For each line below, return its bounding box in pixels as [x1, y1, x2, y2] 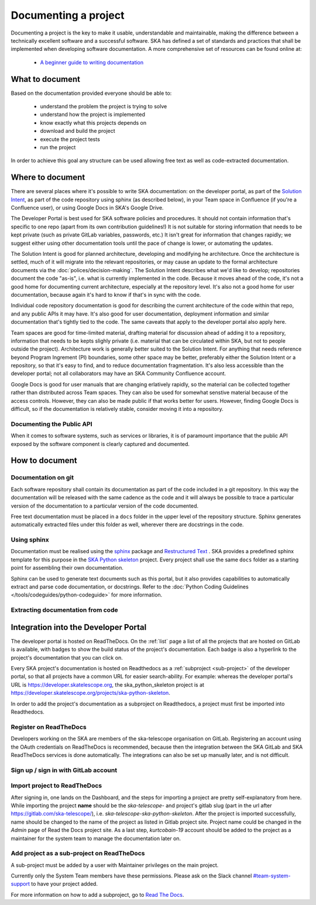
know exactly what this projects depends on [40, 119, 147, 126]
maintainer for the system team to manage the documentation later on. [11, 835, 181, 842]
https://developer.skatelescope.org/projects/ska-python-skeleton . [11, 690, 171, 697]
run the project [40, 143, 76, 150]
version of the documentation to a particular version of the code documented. [11, 502, 199, 509]
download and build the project [40, 128, 115, 135]
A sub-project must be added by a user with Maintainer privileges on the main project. [11, 861, 219, 869]
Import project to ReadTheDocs [11, 781, 102, 790]
